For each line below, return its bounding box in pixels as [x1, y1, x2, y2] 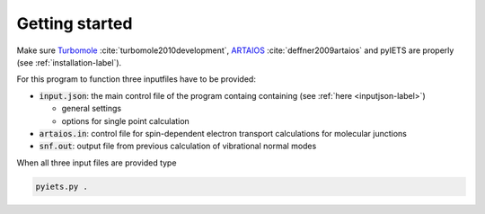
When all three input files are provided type [16, 157, 177, 168]
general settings [61, 103, 121, 114]
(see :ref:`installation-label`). [16, 57, 122, 67]
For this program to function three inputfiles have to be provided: [16, 74, 256, 85]
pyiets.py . [35, 181, 89, 192]
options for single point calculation [61, 115, 190, 126]
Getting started [16, 13, 133, 33]
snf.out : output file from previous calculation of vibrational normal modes [39, 140, 317, 152]
